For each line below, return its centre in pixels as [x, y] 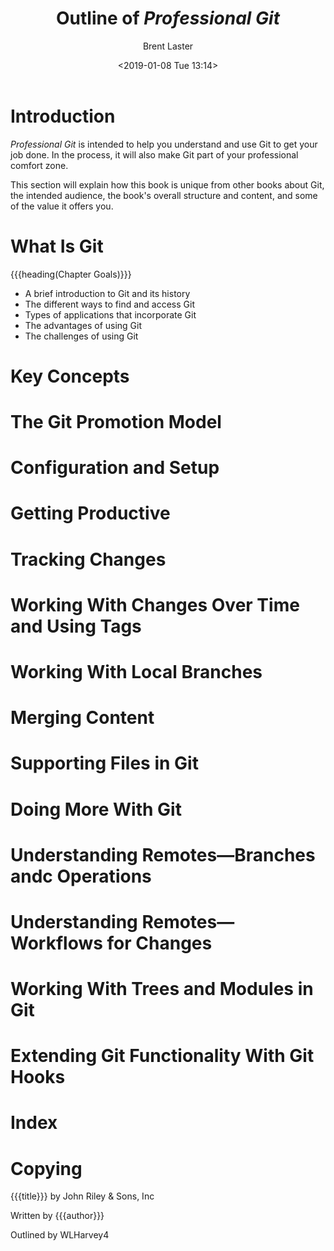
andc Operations [81, 876]
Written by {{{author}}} [57, 1216]
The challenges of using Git [81, 336]
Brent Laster [168, 46]
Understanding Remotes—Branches [163, 854]
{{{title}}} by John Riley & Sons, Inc [82, 1196]
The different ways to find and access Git [109, 304]
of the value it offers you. [62, 206]
